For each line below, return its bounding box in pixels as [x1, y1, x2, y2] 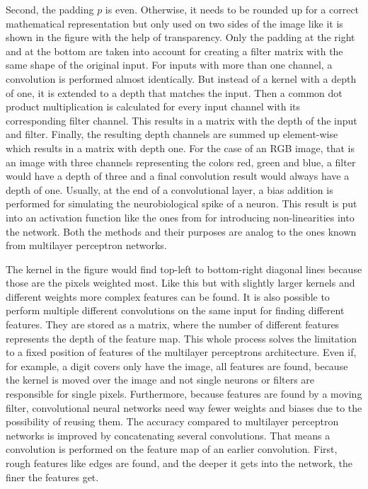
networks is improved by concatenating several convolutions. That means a [6, 427, 330, 442]
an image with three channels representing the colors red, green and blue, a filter [6, 154, 356, 169]
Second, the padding [6, 2, 94, 16]
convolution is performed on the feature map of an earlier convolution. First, [6, 442, 338, 456]
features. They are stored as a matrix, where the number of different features [6, 317, 340, 332]
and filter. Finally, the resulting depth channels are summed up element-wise [6, 127, 338, 142]
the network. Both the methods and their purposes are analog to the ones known [6, 224, 357, 238]
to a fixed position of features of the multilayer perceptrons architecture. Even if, [6, 345, 357, 359]
